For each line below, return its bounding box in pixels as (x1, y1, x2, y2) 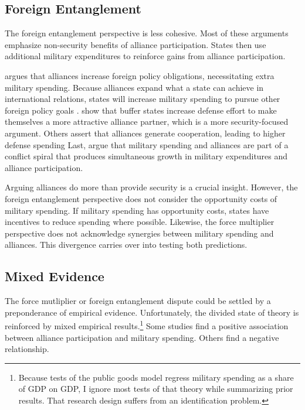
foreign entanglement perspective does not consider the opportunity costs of (5, 192, 277, 204)
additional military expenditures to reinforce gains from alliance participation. (5, 50, 286, 62)
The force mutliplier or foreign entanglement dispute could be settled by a (5, 295, 271, 307)
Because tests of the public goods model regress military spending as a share (18, 371, 294, 383)
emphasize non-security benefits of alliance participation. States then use (5, 38, 266, 50)
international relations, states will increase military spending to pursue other (5, 93, 280, 105)
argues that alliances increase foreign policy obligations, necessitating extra (5, 69, 274, 81)
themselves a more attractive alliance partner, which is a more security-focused (5, 115, 289, 128)
